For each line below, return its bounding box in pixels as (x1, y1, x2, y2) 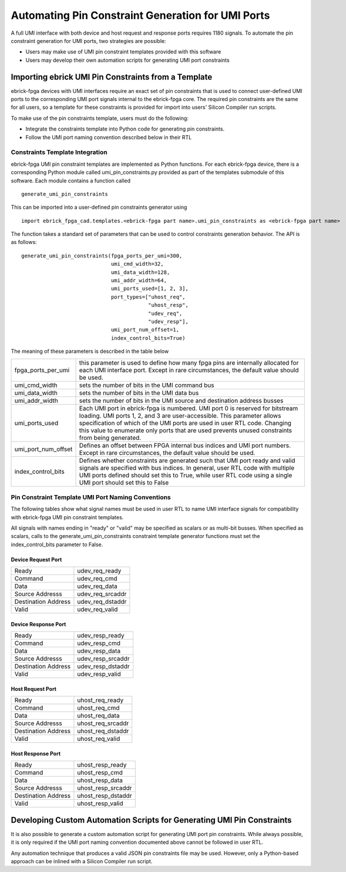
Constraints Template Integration (11, 148, 108, 156)
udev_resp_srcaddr (77, 654, 130, 663)
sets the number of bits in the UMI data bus (79, 389, 199, 397)
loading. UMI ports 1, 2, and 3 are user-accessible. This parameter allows (79, 412, 281, 420)
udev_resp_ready (77, 632, 125, 640)
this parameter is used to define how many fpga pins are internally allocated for (79, 359, 299, 367)
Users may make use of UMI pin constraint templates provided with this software (25, 48, 221, 55)
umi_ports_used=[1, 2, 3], (110, 285, 189, 292)
